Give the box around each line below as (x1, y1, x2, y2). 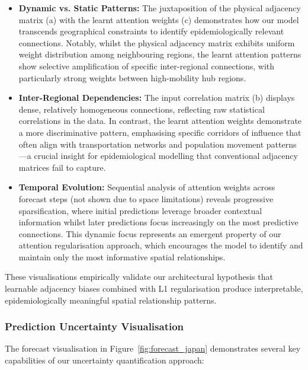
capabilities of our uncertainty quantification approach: (5, 354, 204, 366)
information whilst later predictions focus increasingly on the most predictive (18, 216, 299, 228)
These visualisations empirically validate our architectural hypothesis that (5, 270, 273, 283)
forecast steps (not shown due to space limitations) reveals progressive (18, 192, 274, 205)
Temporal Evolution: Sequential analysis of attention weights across (18, 181, 275, 193)
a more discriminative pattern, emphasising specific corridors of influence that (18, 126, 301, 138)
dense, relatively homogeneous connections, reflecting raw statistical (18, 103, 265, 115)
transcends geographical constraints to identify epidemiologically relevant (18, 25, 284, 37)
